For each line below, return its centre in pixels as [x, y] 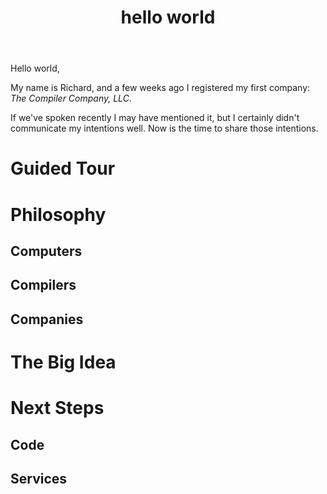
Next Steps [57, 408]
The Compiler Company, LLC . [71, 98]
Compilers [43, 285]
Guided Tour [63, 168]
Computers [46, 251]
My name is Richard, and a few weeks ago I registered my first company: [160, 88]
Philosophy [58, 214]
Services [39, 478]
